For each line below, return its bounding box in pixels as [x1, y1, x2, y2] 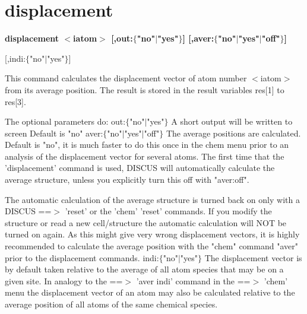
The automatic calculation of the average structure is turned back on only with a [5, 193, 300, 205]
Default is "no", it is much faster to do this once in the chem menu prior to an [5, 138, 289, 151]
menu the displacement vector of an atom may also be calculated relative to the [5, 286, 295, 299]
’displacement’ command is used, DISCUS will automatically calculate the [5, 161, 275, 174]
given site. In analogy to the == [5, 274, 123, 287]
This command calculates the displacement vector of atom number [5, 72, 247, 84]
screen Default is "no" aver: [5, 126, 103, 139]
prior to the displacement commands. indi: [5, 251, 159, 264]
